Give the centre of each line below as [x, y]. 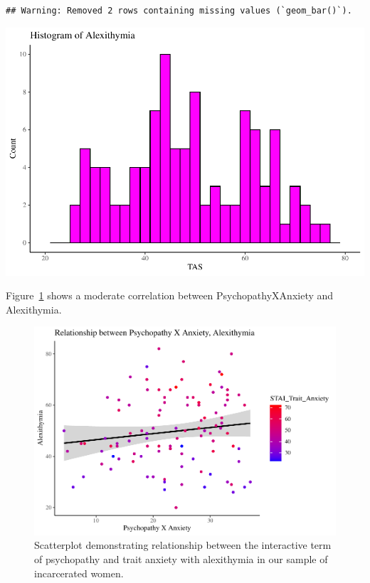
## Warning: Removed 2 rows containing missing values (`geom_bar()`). [179, 11]
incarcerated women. [79, 573]
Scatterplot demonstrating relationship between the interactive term [183, 545]
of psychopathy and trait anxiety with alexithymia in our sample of [181, 559]
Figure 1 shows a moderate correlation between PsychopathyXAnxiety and [170, 295]
